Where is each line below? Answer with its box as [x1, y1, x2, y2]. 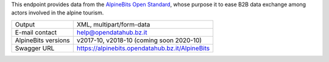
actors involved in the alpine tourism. [11, 9, 104, 16]
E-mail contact [15, 28, 57, 36]
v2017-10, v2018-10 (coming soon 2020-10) [76, 36, 202, 45]
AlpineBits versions [15, 36, 70, 45]
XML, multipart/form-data [76, 20, 150, 28]
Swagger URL [15, 44, 55, 52]
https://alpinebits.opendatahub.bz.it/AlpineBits [76, 44, 210, 52]
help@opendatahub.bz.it [76, 28, 147, 36]
